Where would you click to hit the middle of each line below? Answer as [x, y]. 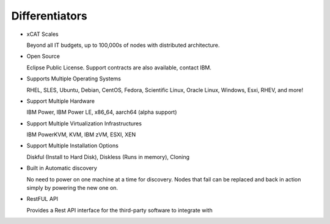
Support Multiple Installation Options [72, 145]
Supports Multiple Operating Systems [74, 79]
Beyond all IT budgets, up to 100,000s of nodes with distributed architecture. [123, 45]
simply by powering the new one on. [72, 188]
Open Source [43, 56]
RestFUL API [42, 199]
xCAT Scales [42, 34]
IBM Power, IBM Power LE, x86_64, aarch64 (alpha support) [102, 112]
